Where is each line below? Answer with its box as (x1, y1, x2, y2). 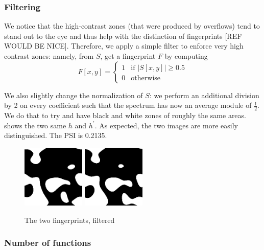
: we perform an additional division (149, 89, 259, 100)
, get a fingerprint (100, 51, 156, 61)
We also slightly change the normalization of (4, 89, 143, 100)
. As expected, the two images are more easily (94, 120, 238, 130)
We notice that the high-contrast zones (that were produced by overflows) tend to (4, 20, 260, 31)
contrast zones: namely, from (4, 51, 94, 61)
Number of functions (4, 236, 91, 249)
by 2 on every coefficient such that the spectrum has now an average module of (4, 100, 252, 110)
